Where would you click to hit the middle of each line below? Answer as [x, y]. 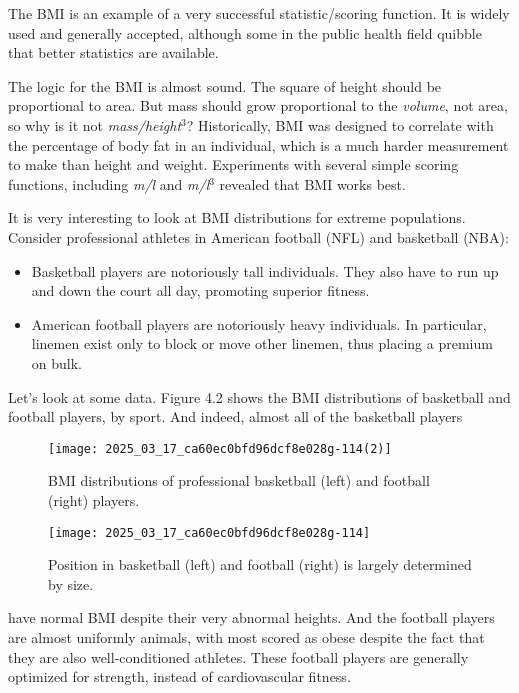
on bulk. [56, 362]
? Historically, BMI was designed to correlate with [340, 124]
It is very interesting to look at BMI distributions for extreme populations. [237, 217]
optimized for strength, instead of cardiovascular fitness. [179, 676]
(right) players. [94, 499]
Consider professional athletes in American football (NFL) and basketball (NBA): [258, 236]
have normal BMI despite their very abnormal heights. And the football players [251, 617]
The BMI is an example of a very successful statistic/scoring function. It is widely [259, 13]
